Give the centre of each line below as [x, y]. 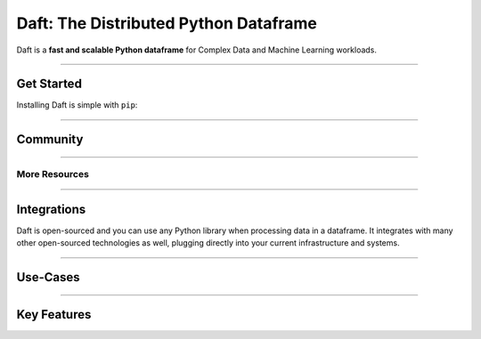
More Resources [53, 174]
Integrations [51, 209]
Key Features [54, 315]
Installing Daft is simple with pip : [77, 105]
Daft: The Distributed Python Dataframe [167, 23]
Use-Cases [48, 277]
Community [50, 139]
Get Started [49, 84]
